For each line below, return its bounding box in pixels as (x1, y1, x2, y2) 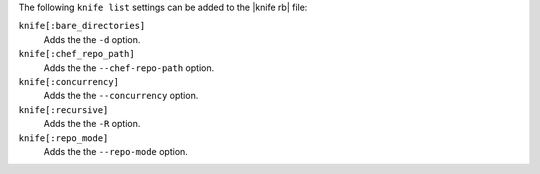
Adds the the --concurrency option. (43, 90, 199, 102)
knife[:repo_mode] (18, 132, 109, 144)
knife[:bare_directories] (18, 20, 146, 32)
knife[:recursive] (18, 104, 109, 115)
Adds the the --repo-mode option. (43, 145, 189, 157)
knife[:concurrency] (18, 76, 120, 87)
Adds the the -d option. (43, 33, 141, 45)
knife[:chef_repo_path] (18, 48, 135, 60)
